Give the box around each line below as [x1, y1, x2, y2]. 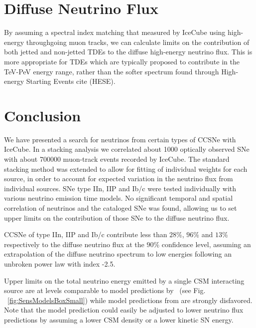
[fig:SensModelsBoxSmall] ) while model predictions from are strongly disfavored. [7, 295, 253, 305]
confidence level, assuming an [161, 239, 251, 249]
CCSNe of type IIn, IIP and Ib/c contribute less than [4, 229, 167, 240]
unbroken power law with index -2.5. [4, 258, 116, 269]
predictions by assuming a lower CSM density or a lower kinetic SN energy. [4, 314, 234, 325]
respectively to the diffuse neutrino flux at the [4, 239, 144, 249]
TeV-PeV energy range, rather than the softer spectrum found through [4, 66, 219, 76]
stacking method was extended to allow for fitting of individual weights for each [4, 163, 248, 174]
